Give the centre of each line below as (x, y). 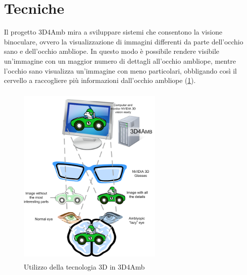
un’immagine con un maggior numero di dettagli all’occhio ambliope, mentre (120, 60)
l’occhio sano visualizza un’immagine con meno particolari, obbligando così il (121, 70)
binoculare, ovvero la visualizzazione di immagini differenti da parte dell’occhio (124, 41)
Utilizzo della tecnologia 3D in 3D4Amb (84, 267)
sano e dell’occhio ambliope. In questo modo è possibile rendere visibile (112, 51)
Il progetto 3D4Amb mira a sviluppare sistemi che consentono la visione (113, 32)
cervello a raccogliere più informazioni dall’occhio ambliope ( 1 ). (100, 80)
